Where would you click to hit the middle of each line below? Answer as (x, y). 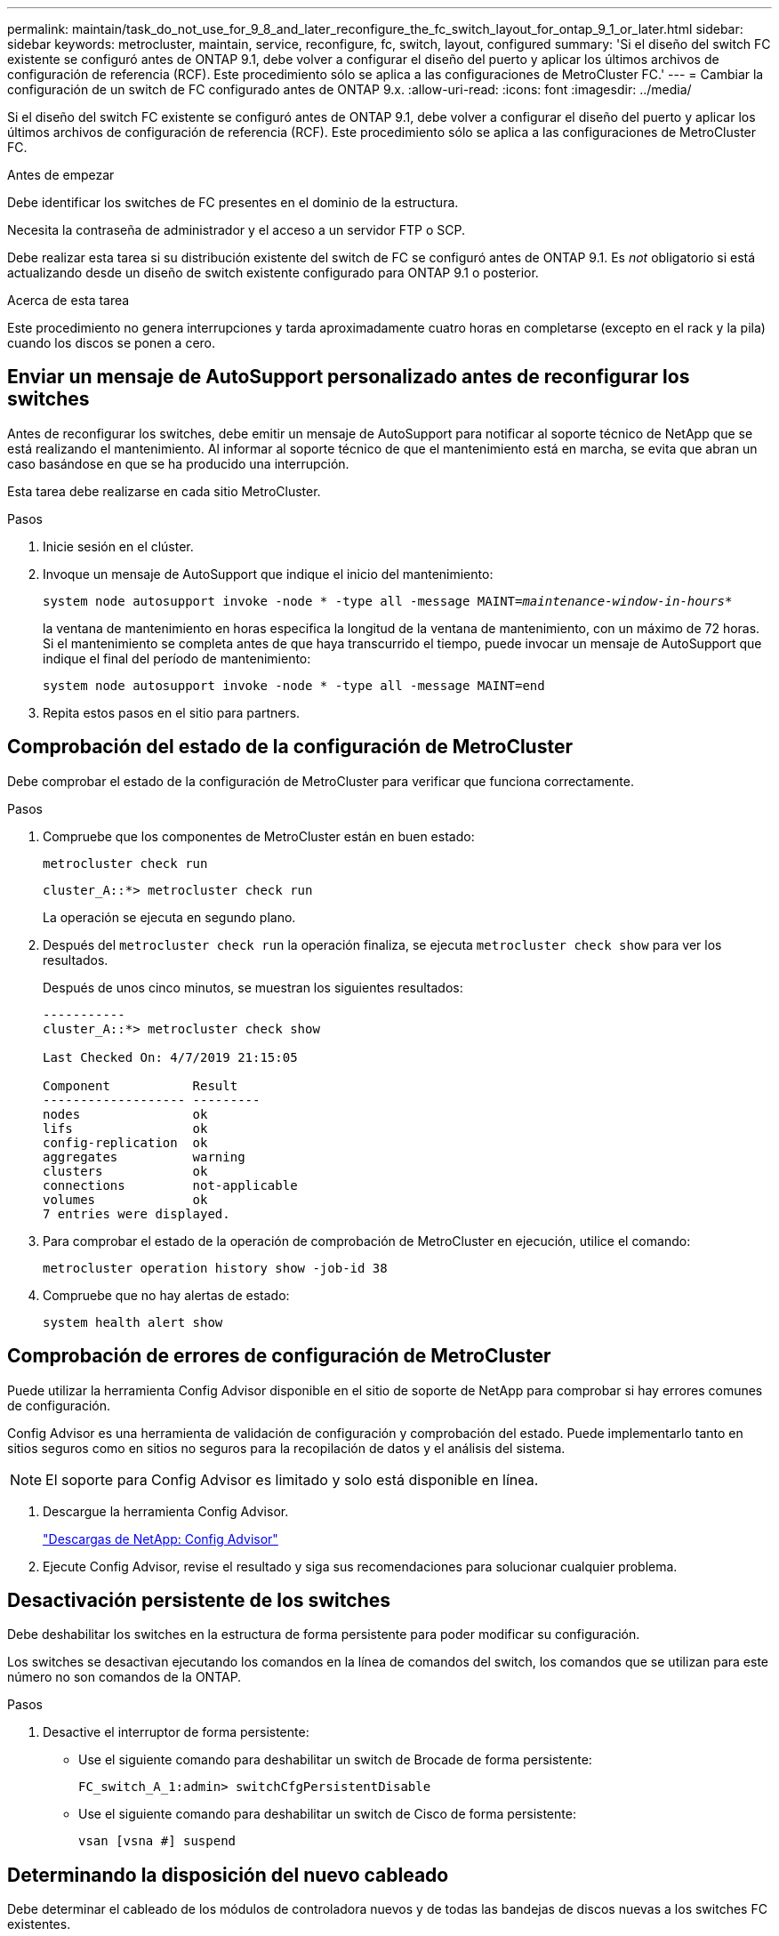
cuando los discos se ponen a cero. (112, 343)
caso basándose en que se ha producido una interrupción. (178, 463)
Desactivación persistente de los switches (199, 1600)
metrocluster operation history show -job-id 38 (215, 1268)
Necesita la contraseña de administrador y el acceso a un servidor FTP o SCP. (237, 230)
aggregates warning (144, 1157)
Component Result (141, 1085)
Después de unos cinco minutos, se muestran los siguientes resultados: (253, 987)
